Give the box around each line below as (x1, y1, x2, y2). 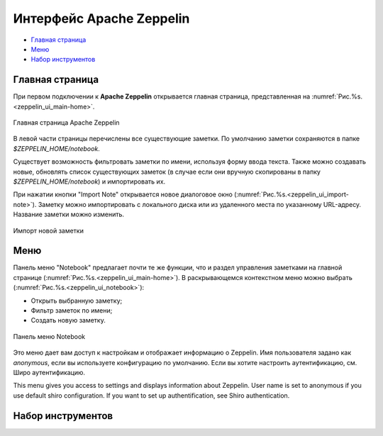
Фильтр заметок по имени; (30, 306, 113, 315)
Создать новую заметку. (30, 316, 106, 325)
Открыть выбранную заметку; (30, 296, 123, 305)
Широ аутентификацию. (13, 368, 85, 376)
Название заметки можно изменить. (13, 210, 124, 219)
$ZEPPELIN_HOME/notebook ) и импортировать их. (13, 177, 166, 186)
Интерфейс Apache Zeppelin (13, 11, 190, 26)
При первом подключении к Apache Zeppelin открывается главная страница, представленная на (13, 92, 311, 101)
